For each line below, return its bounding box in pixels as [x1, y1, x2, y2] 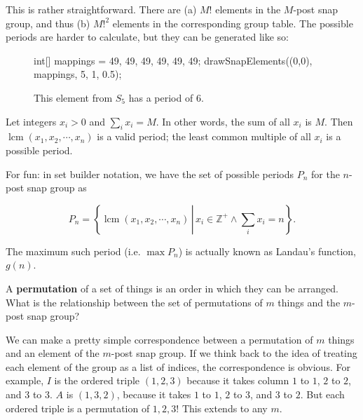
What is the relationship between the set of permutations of [6, 294, 263, 309]
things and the [278, 294, 341, 309]
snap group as [27, 180, 87, 195]
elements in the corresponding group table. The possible [112, 15, 353, 30]
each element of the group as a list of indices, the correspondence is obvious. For [6, 359, 350, 374]
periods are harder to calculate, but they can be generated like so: [6, 29, 289, 44]
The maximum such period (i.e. [6, 243, 141, 258]
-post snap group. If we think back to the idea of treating [111, 346, 357, 360]
